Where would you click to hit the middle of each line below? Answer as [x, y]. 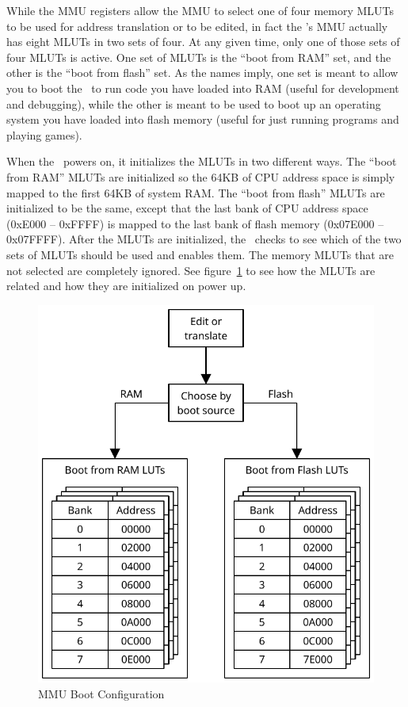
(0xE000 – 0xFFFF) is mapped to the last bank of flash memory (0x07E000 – [195, 223]
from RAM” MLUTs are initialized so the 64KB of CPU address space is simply [201, 176]
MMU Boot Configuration [101, 694]
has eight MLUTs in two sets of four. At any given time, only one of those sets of [203, 42]
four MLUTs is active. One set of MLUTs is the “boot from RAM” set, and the [199, 57]
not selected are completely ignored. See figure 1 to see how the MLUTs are [191, 270]
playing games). [44, 134]
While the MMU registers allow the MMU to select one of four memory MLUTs [200, 10]
